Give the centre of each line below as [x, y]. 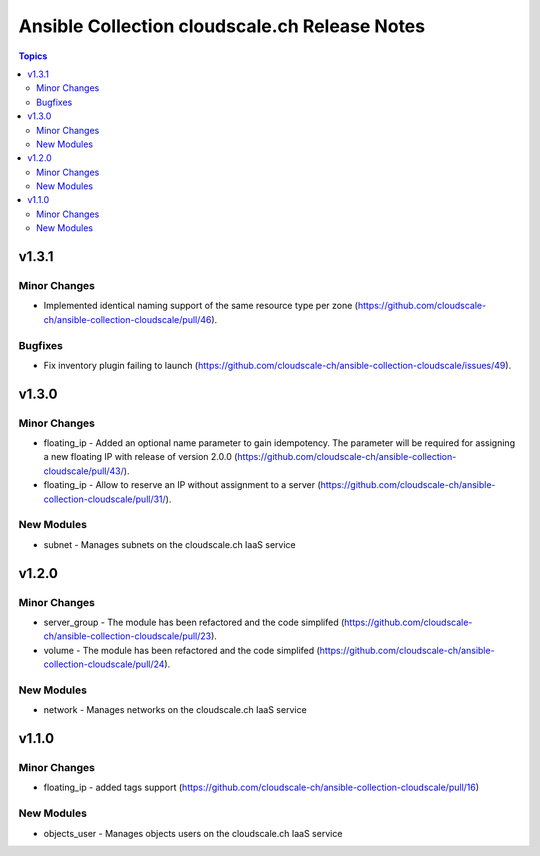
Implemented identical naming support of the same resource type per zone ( [201, 306]
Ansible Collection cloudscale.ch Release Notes [221, 26]
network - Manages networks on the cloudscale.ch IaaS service [175, 710]
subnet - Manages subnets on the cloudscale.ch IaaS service [169, 544]
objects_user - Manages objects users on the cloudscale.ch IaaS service [193, 833]
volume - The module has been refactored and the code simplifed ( [181, 650]
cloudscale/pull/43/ [84, 471]
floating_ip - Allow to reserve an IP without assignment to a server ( [182, 485]
